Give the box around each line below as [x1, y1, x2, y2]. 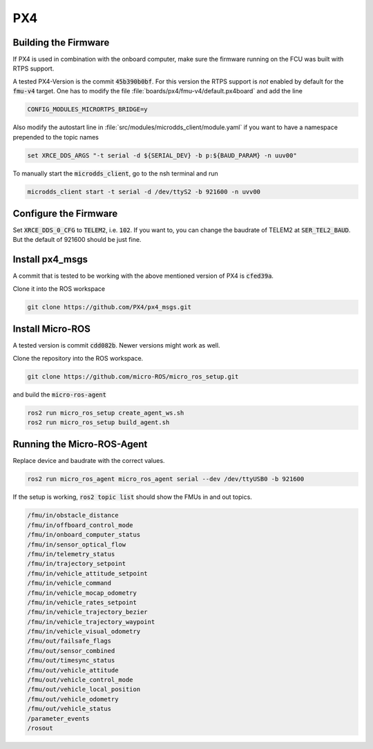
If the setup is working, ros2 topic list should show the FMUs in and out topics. [12, 493, 252, 501]
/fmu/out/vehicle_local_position [27, 685, 141, 694]
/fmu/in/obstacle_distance [27, 511, 119, 520]
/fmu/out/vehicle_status [27, 705, 112, 713]
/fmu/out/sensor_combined [27, 647, 115, 654]
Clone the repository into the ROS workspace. [12, 354, 144, 362]
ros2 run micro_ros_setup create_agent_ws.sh [27, 408, 184, 417]
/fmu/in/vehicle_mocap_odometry [27, 589, 137, 597]
